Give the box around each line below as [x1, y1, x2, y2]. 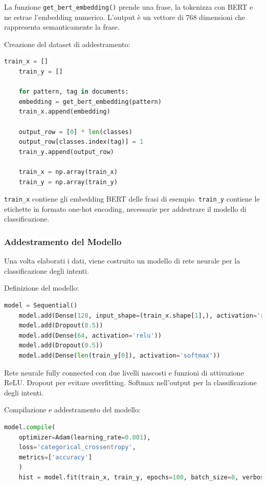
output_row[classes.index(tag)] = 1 [18, 138, 144, 146]
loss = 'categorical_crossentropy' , [18, 444, 136, 451]
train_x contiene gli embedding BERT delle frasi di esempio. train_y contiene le [4, 193, 260, 204]
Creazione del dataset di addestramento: [4, 38, 130, 49]
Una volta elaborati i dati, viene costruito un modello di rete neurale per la [4, 255, 240, 266]
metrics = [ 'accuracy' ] [18, 453, 92, 461]
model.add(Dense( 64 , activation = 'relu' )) [18, 332, 162, 339]
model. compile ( [4, 423, 56, 431]
